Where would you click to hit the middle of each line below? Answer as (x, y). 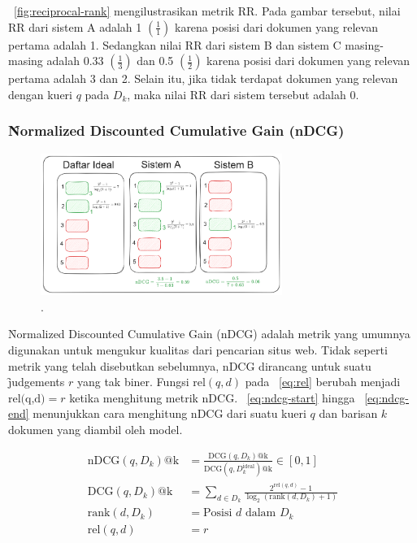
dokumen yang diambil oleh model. (96, 430)
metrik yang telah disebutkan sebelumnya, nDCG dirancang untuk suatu (190, 365)
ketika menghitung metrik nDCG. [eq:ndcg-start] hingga (212, 397)
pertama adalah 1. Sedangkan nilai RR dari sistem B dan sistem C (175, 44)
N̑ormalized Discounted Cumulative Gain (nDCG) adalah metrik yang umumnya (209, 334)
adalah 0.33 (75, 61)
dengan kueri (41, 94)
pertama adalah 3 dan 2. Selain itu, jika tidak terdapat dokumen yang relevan (203, 78)
